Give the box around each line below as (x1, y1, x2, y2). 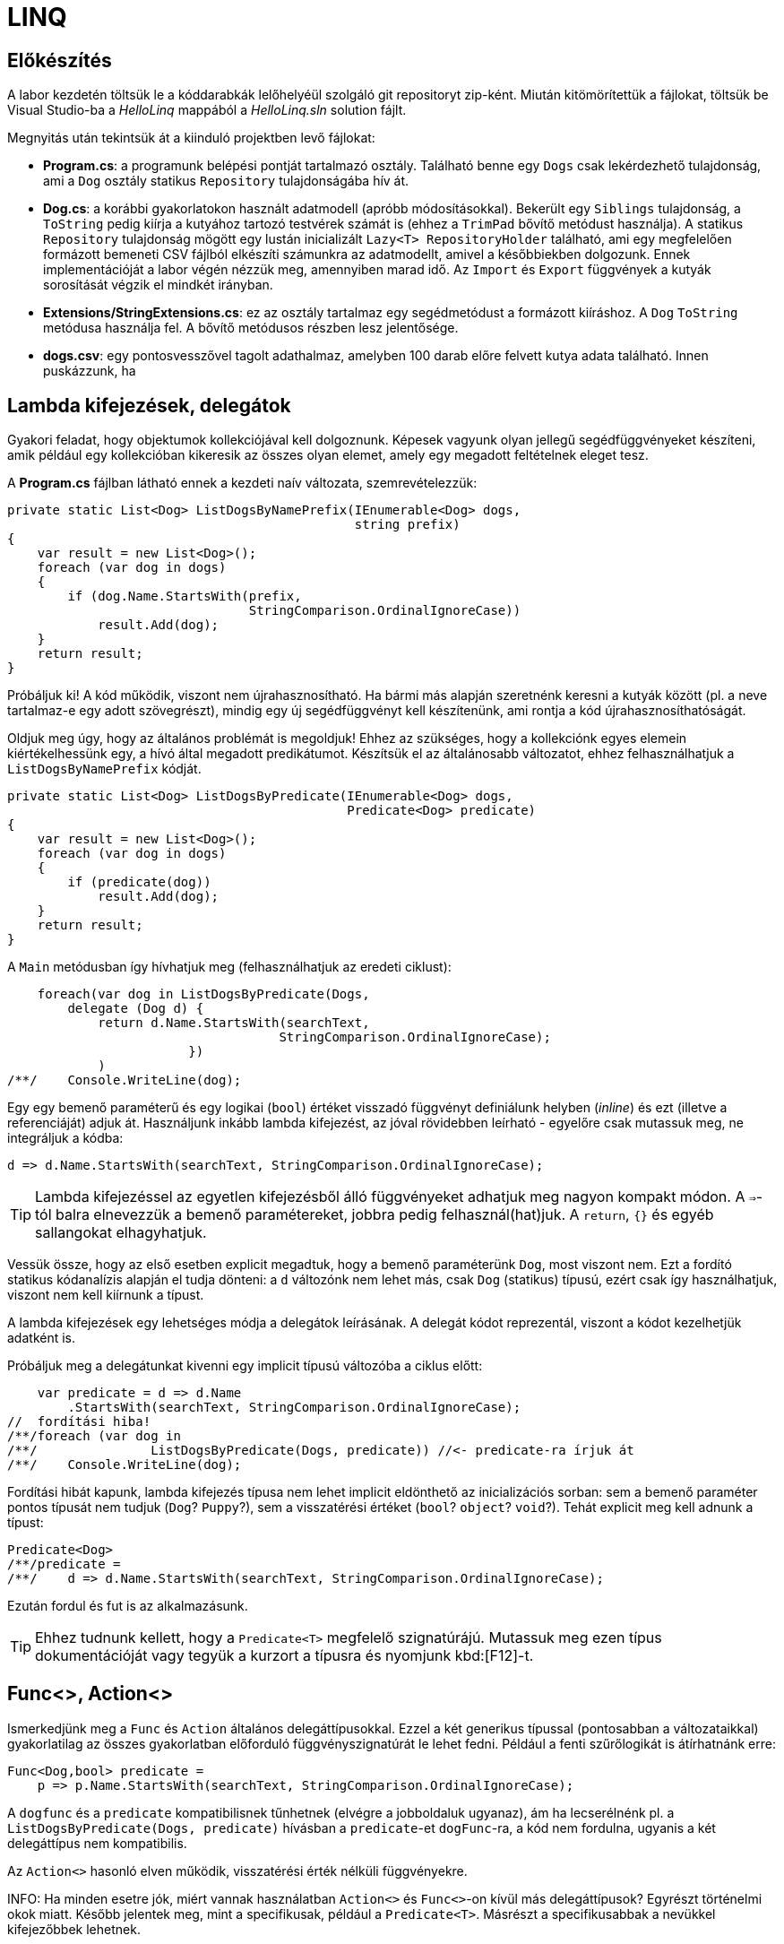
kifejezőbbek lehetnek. (7, 1921, 141, 1937)
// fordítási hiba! (7, 1414, 151, 1430)
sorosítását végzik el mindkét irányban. (43, 277, 273, 293)
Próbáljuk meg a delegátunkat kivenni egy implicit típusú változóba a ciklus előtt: (7, 1358, 483, 1374)
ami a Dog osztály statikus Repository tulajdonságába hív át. (43, 173, 409, 189)
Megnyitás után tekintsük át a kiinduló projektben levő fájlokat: (7, 130, 375, 146)
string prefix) (354, 517, 461, 532)
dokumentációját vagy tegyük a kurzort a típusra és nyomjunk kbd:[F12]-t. (35, 1646, 534, 1665)
